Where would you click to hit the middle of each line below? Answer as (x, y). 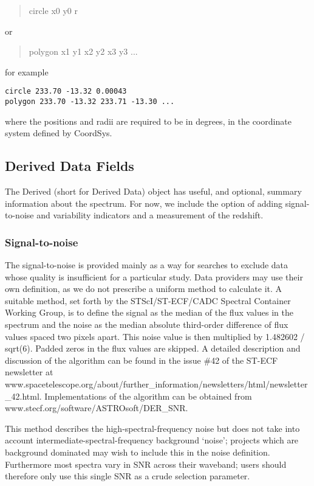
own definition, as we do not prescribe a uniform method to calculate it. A (144, 289)
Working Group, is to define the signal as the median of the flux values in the (149, 312)
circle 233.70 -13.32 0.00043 (66, 92)
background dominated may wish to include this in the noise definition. (138, 452)
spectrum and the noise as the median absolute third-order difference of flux (147, 325)
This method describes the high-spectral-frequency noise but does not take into (152, 428)
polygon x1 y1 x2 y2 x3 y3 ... (83, 51)
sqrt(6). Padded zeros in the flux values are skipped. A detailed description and (153, 348)
